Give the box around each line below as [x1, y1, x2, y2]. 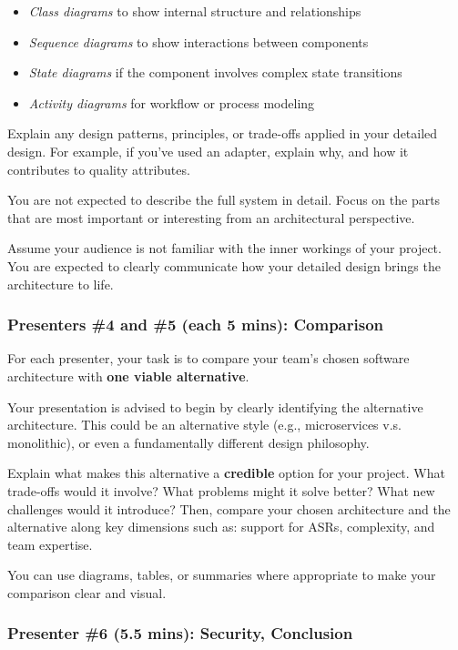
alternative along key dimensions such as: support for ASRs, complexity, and [7, 517, 435, 536]
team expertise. [7, 534, 93, 554]
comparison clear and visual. [7, 583, 167, 602]
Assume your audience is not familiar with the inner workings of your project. [7, 239, 442, 258]
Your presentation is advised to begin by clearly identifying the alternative [7, 397, 423, 416]
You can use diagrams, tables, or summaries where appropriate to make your [7, 565, 436, 584]
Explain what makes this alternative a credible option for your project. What [7, 463, 445, 482]
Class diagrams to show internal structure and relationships [28, 2, 361, 20]
